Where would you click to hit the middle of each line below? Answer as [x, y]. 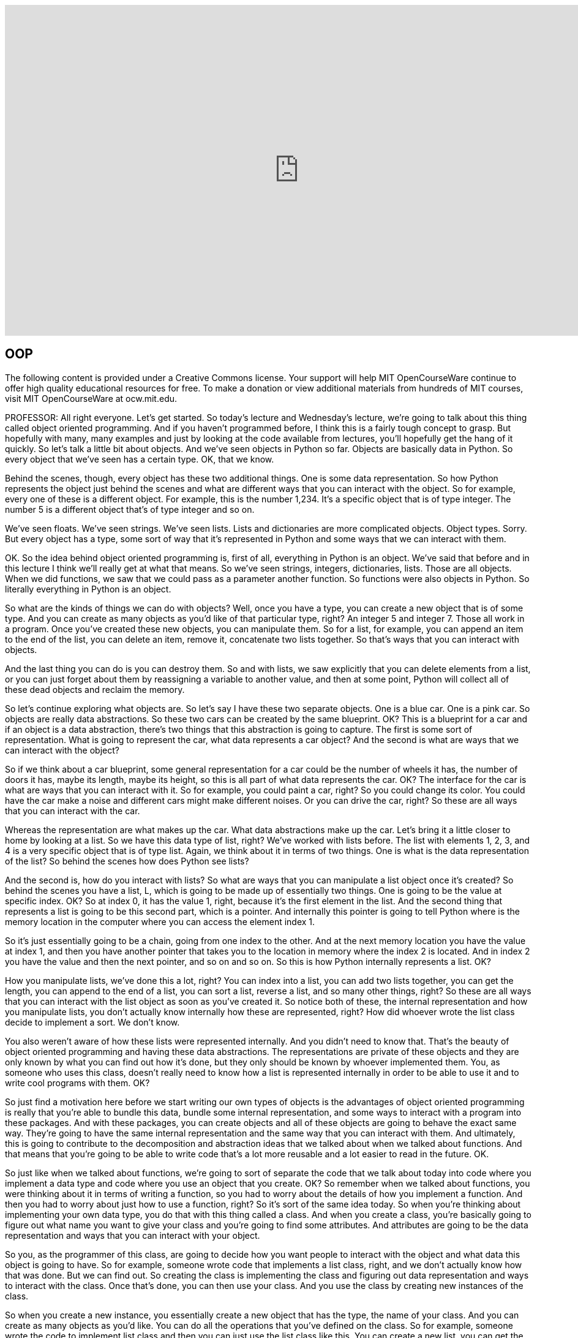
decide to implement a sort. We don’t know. [92, 1022]
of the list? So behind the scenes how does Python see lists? [127, 861]
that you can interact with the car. [73, 811]
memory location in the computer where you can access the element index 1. [160, 921]
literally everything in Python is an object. [88, 589]
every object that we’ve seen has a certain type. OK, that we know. [140, 459]
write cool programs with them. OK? [77, 1083]
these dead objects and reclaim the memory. [95, 689]
